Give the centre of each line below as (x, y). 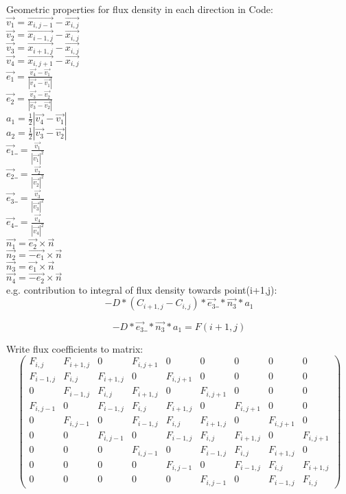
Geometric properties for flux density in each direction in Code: (140, 9)
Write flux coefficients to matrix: (75, 348)
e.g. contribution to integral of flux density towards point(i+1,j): (142, 289)
